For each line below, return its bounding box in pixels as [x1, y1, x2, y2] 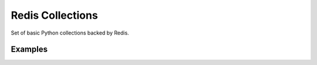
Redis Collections [11, 9, 98, 22]
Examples [11, 45, 48, 54]
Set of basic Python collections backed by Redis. [11, 29, 129, 36]
